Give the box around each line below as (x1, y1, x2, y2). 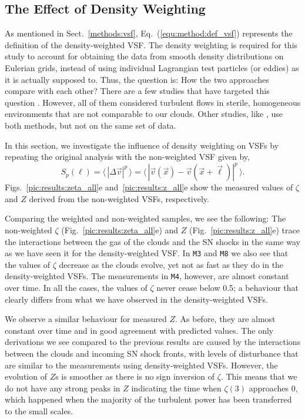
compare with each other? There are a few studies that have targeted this (5, 85, 270, 97)
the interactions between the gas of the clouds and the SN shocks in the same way (5, 235, 300, 247)
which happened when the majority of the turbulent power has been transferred (5, 393, 292, 405)
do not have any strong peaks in (5, 381, 120, 394)
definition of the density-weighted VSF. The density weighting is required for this (5, 38, 298, 51)
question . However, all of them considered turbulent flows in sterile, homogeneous (5, 96, 301, 108)
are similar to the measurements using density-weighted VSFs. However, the (5, 358, 278, 371)
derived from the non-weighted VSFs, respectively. (29, 192, 209, 205)
